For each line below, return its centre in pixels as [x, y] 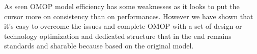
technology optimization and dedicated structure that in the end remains [118, 36]
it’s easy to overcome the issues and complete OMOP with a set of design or [123, 26]
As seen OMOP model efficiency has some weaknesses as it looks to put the [122, 6]
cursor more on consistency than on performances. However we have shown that [129, 16]
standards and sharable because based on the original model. [99, 46]
